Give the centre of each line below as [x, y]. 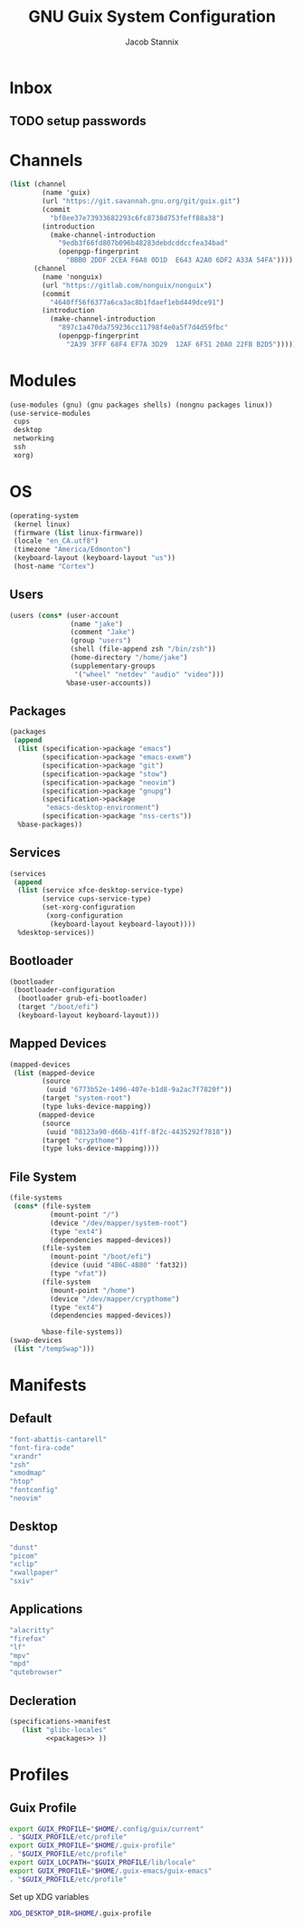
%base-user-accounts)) [109, 683]
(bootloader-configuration [64, 990]
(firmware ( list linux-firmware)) [78, 533]
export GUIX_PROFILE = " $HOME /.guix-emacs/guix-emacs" [111, 1871]
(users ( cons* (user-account [64, 615]
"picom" [24, 1556]
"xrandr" [26, 1456]
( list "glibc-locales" [64, 1729]
